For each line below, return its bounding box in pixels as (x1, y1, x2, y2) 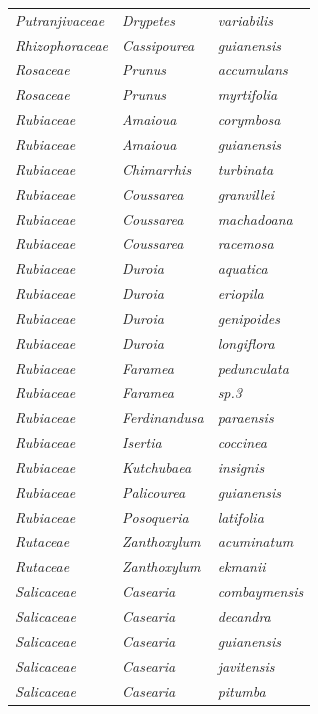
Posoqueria (122, 506, 189, 527)
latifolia (217, 506, 264, 527)
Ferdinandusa (122, 407, 204, 428)
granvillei (217, 183, 275, 204)
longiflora (217, 332, 275, 353)
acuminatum (217, 531, 294, 552)
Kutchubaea (122, 456, 192, 477)
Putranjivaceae (15, 9, 105, 30)
